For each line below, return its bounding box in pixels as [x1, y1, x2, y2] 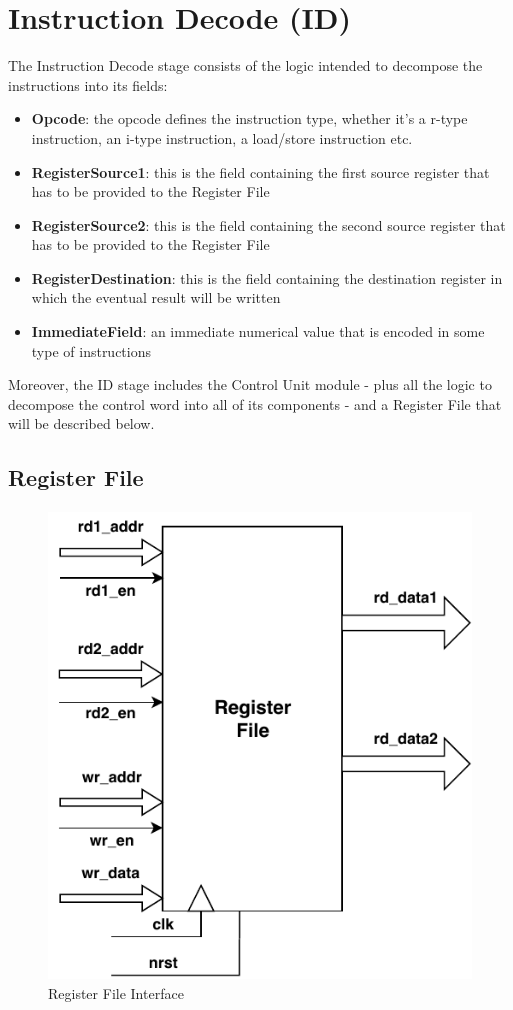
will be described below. [8, 413, 155, 434]
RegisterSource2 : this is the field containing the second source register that [31, 214, 506, 235]
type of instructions [31, 340, 152, 361]
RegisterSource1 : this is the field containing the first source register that [31, 161, 490, 182]
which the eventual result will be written [31, 287, 281, 308]
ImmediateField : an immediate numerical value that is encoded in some [31, 321, 485, 342]
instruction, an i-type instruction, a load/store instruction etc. [31, 127, 413, 148]
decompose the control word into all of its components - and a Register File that [8, 393, 502, 414]
